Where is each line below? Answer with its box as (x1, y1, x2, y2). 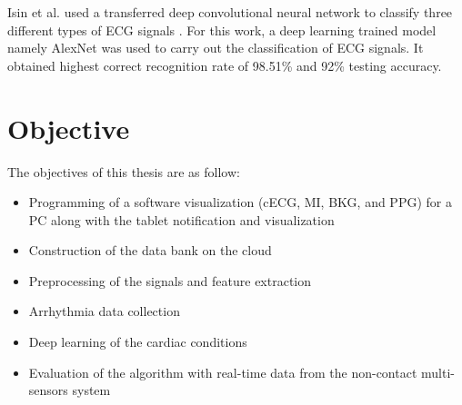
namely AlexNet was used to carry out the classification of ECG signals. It (7, 38, 424, 57)
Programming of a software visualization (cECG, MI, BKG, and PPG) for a (28, 193, 452, 212)
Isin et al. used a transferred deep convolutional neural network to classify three (7, 3, 453, 21)
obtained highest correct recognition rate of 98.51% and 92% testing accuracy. (7, 55, 442, 74)
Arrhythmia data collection (28, 301, 180, 321)
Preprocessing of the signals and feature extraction (28, 271, 312, 290)
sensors (28, 380, 68, 400)
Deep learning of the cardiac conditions (28, 332, 247, 351)
